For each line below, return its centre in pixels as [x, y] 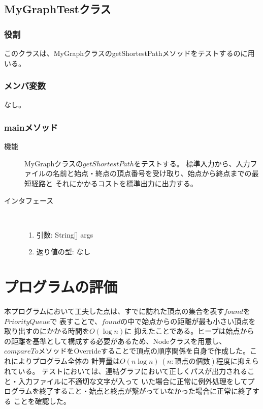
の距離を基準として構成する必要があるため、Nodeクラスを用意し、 [115, 341]
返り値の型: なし [63, 252]
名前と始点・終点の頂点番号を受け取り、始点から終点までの [152, 173]
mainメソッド [31, 127]
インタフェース [29, 200]
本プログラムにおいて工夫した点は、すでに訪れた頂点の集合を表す [114, 311]
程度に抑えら [237, 361]
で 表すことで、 [76, 321]
